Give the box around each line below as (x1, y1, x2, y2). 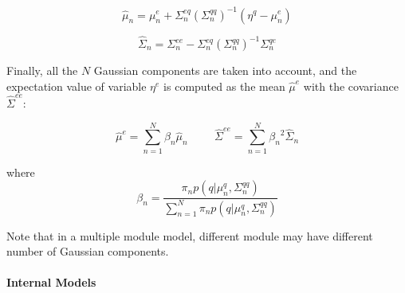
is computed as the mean (163, 77, 285, 94)
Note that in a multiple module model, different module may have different (6, 227, 373, 244)
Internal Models (6, 274, 96, 291)
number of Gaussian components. (6, 243, 169, 260)
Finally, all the (6, 62, 78, 78)
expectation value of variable (6, 77, 147, 94)
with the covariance (303, 77, 399, 94)
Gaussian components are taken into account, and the (93, 62, 357, 78)
